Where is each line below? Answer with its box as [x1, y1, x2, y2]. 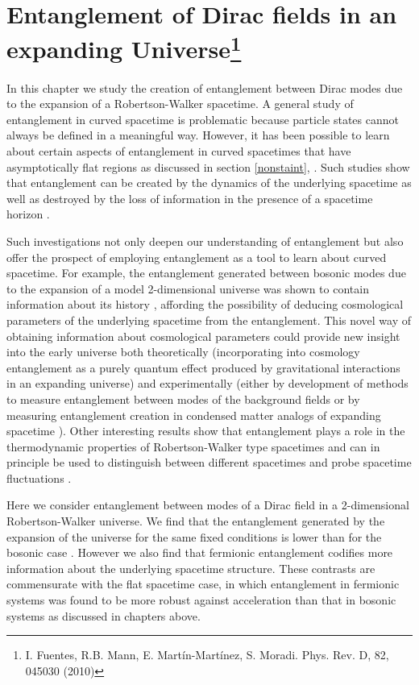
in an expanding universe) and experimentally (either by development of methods [6, 375, 409, 392]
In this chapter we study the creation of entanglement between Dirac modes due [6, 79, 403, 96]
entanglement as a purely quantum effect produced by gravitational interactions [6, 359, 400, 376]
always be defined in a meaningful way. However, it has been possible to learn [6, 127, 390, 143]
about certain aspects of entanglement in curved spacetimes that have [6, 143, 351, 160]
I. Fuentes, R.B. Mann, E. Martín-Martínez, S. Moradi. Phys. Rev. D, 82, [25, 646, 389, 663]
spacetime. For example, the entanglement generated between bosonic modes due [6, 264, 406, 281]
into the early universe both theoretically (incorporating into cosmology [6, 343, 360, 360]
